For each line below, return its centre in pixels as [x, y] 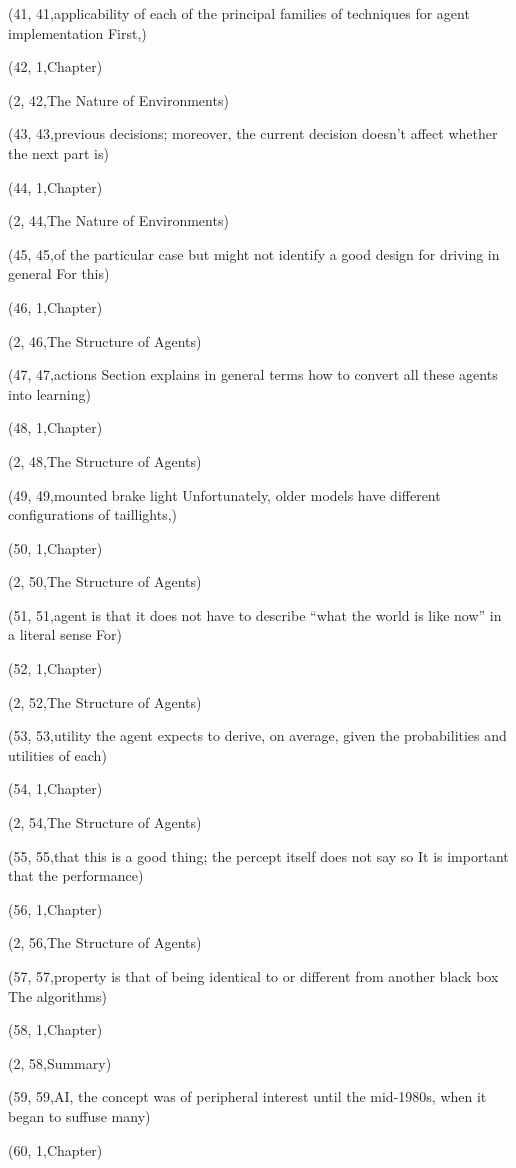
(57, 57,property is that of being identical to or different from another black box [253, 976]
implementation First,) [77, 32]
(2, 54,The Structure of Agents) [105, 822]
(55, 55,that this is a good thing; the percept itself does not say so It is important [258, 855]
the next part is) [58, 152]
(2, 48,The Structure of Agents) [105, 460]
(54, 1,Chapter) [55, 788]
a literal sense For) [65, 634]
